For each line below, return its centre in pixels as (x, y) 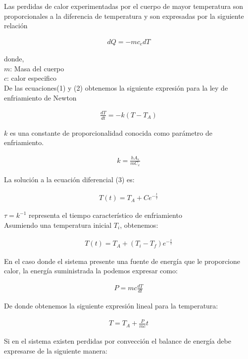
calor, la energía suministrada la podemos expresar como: (91, 271)
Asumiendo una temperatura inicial (58, 225)
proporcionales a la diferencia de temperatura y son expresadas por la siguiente (124, 16)
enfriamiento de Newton (40, 97)
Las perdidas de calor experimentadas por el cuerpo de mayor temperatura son (124, 6)
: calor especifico (32, 78)
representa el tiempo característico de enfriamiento (105, 215)
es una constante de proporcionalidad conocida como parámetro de (111, 132)
